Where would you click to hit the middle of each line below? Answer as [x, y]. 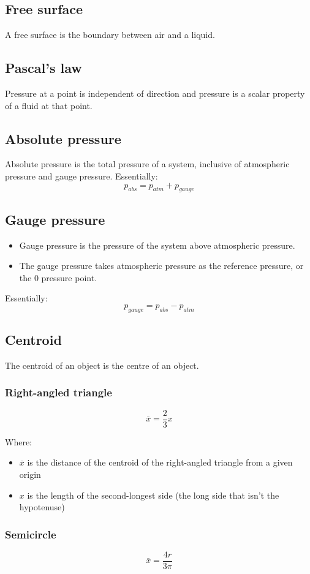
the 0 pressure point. [58, 277]
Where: [18, 441]
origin [30, 474]
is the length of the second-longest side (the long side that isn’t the [153, 495]
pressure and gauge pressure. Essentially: [81, 176]
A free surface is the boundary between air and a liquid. [110, 35]
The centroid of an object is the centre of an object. [102, 365]
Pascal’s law [43, 68]
